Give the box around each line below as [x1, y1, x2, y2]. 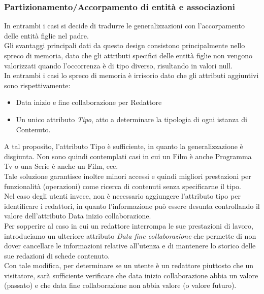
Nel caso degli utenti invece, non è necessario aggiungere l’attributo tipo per [4, 191, 241, 201]
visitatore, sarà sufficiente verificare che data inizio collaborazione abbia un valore [4, 270, 258, 280]
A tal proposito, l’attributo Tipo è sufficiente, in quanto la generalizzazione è [4, 141, 243, 152]
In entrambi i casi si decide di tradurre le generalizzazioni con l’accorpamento [4, 20, 245, 31]
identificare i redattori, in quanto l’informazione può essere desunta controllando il [4, 200, 260, 211]
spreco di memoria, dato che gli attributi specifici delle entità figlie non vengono [4, 50, 253, 60]
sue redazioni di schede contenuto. [4, 250, 110, 261]
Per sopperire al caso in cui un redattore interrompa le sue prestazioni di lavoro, [4, 220, 253, 231]
